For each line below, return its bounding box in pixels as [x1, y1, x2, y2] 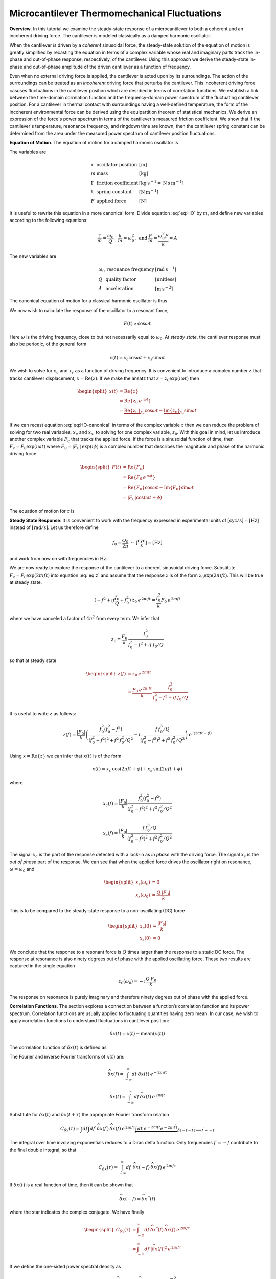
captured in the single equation [9, 963, 75, 969]
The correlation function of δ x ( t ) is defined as [9, 1044, 107, 1050]
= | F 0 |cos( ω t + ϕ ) [123, 494, 163, 501]
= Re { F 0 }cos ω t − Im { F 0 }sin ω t [123, 484, 194, 491]
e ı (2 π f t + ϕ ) [189, 731, 212, 738]
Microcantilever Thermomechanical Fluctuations [9, 8, 222, 19]
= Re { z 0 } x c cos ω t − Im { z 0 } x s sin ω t [119, 408, 197, 415]
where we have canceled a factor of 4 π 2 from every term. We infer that [9, 614, 160, 621]
